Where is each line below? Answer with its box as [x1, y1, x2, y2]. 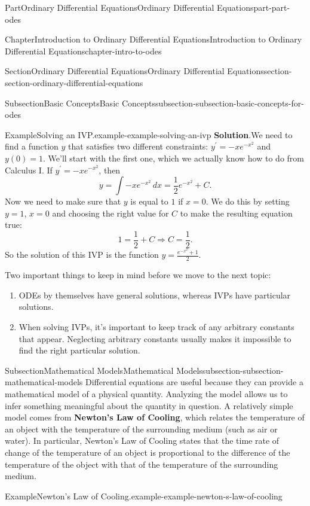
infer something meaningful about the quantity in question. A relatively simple [5, 399, 293, 411]
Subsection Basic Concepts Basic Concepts [5, 96, 155, 109]
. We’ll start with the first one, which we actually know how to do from [43, 151, 304, 164]
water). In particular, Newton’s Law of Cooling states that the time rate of [5, 434, 280, 447]
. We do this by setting [205, 195, 290, 208]
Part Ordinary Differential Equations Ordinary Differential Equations [5, 1, 254, 13]
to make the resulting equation [180, 206, 293, 219]
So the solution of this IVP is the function [5, 248, 159, 261]
